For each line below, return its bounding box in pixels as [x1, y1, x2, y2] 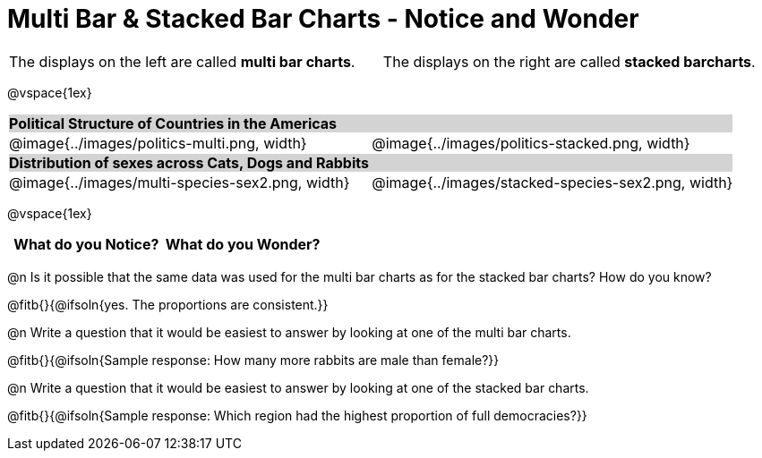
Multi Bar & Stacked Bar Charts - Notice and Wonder [7, 4, 639, 34]
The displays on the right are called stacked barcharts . [382, 52, 756, 71]
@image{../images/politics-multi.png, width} [9, 133, 307, 152]
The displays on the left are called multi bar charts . [9, 52, 355, 71]
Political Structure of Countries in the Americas [9, 114, 338, 132]
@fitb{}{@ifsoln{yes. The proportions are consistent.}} [7, 296, 329, 312]
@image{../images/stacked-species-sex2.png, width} [372, 173, 733, 191]
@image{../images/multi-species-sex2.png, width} [9, 173, 350, 191]
